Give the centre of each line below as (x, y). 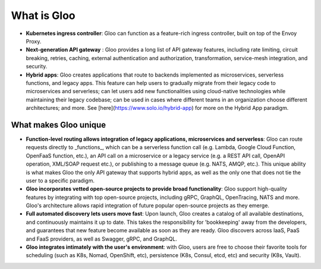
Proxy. (34, 41)
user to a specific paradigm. (60, 181)
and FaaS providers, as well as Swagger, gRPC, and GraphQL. (102, 239)
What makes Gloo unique (59, 125)
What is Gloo (43, 15)
